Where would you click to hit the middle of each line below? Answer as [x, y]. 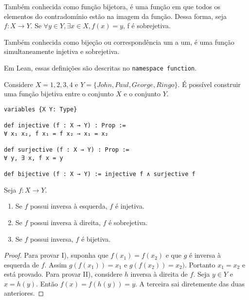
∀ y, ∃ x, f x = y [34, 158]
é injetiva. [130, 206]
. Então [47, 283]
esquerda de [22, 264]
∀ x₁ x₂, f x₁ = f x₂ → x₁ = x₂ [56, 133]
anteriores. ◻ [24, 293]
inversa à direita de [159, 274]
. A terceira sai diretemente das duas [190, 283]
